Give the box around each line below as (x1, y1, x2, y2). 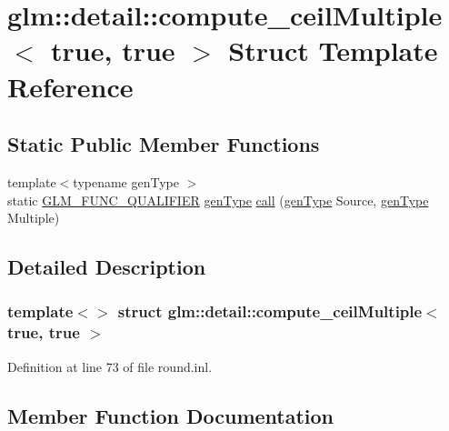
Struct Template (228, 32, 438, 69)
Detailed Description (7, 253, 206, 281)
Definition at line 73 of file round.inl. (7, 356, 213, 376)
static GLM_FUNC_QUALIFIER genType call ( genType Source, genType (7, 190, 429, 209)
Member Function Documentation (7, 401, 334, 429)
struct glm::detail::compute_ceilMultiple (117, 300, 423, 323)
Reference (7, 67, 134, 105)
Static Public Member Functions (7, 130, 320, 158)
